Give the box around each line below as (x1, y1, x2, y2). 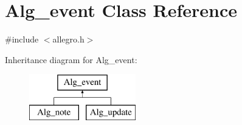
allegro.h (52, 33, 85, 46)
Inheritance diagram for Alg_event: (5, 53, 137, 66)
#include (5, 33, 39, 46)
